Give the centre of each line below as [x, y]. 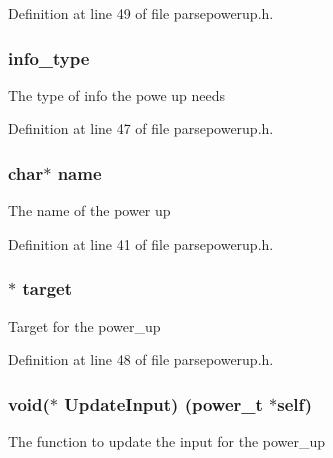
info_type [49, 57]
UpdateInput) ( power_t [163, 403]
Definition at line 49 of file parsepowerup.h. [141, 13]
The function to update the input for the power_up [167, 441]
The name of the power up [89, 210]
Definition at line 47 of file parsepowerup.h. [141, 128]
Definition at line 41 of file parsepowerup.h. [141, 243]
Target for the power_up [84, 325]
